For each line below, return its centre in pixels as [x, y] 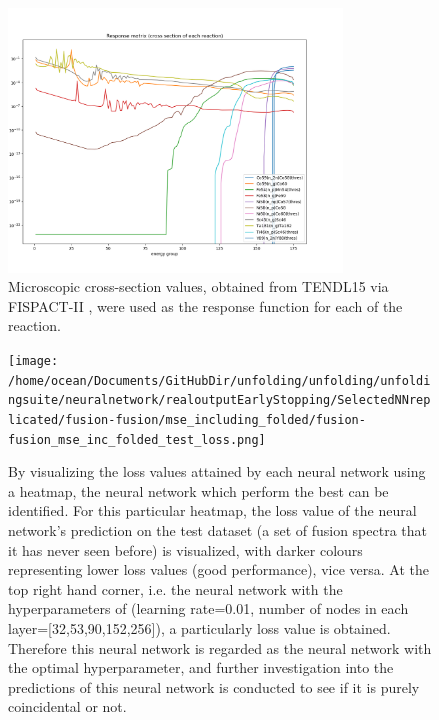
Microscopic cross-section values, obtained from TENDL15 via [198, 286]
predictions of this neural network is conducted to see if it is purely [214, 686]
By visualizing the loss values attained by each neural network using [217, 471]
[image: [33, 360]
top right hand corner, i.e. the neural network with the [175, 588]
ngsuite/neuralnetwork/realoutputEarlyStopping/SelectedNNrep [219, 400]
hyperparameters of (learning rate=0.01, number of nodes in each [208, 608]
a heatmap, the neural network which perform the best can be [198, 490]
